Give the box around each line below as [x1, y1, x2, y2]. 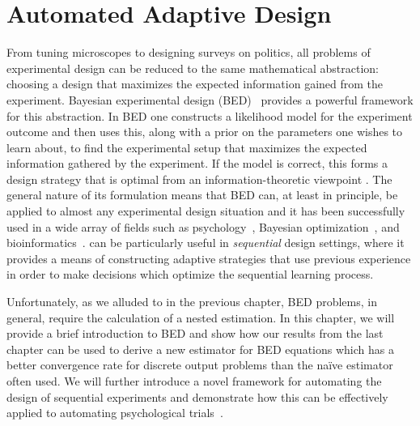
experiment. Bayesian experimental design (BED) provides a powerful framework [6, 91, 414, 108]
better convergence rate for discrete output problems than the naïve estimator [6, 356, 393, 373]
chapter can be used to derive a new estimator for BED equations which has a [6, 340, 394, 357]
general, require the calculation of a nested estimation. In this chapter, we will [6, 309, 395, 326]
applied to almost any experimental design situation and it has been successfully [6, 202, 405, 219]
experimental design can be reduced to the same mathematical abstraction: [6, 59, 379, 76]
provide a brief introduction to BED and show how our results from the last [6, 325, 384, 342]
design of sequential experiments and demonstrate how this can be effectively [6, 388, 388, 405]
